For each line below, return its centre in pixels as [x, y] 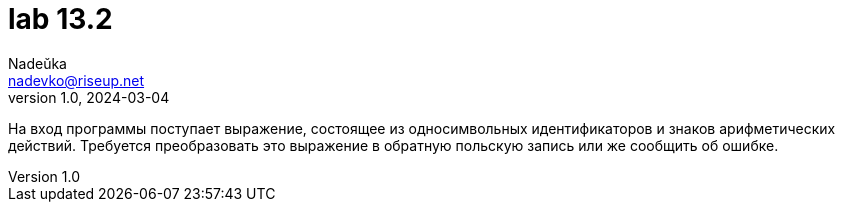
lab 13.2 [60, 19]
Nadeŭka [37, 63]
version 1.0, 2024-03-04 [89, 97]
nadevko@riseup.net [76, 80]
